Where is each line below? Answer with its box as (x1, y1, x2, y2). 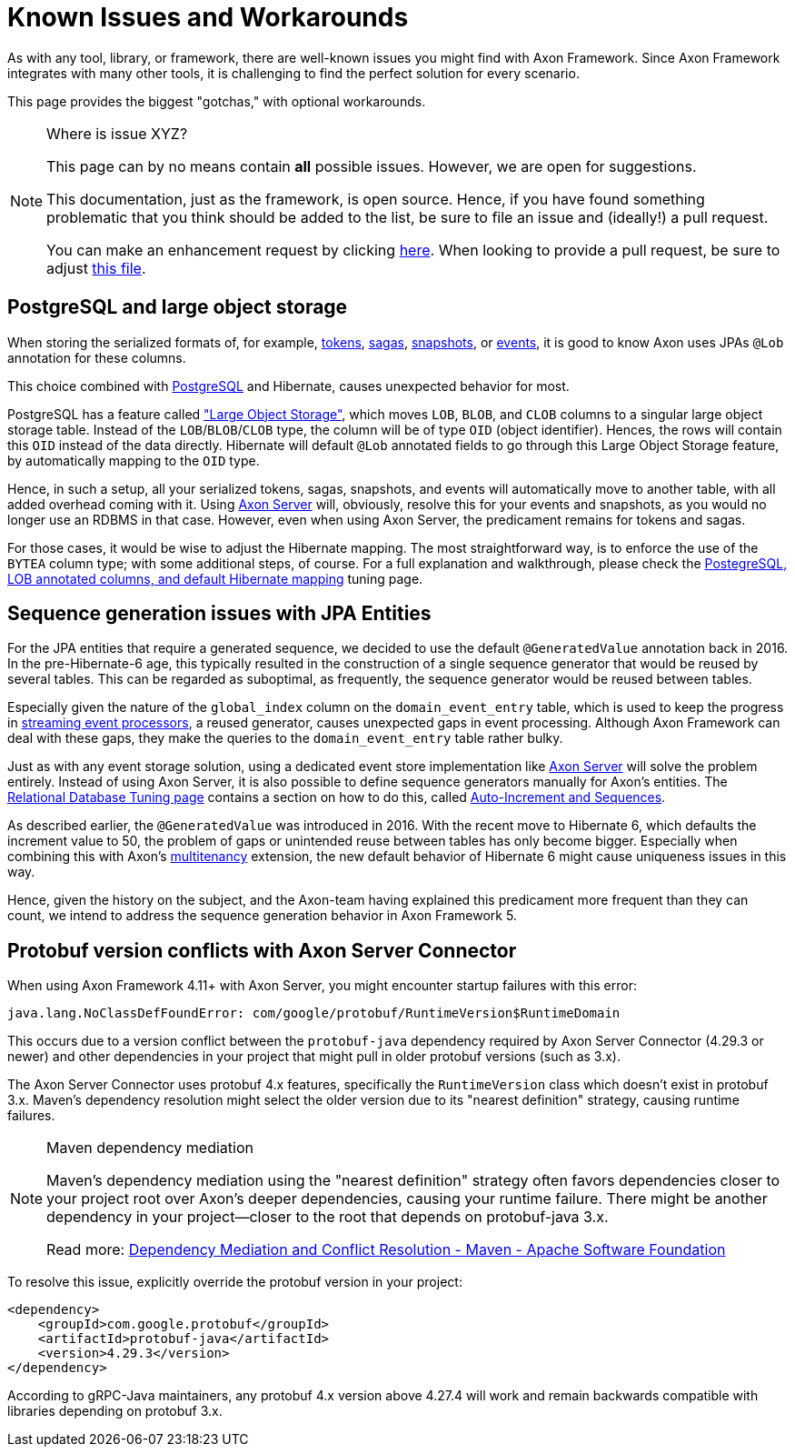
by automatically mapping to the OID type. (7, 452, 260, 468)
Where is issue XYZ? (46, 124, 188, 143)
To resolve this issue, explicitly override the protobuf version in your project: (7, 1274, 462, 1290)
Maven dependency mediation (46, 1138, 253, 1158)
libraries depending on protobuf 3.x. (7, 1403, 223, 1419)
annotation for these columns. (7, 349, 186, 366)
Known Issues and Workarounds (7, 2, 409, 33)
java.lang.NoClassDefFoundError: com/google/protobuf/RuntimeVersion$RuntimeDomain (7, 1006, 621, 1021)
